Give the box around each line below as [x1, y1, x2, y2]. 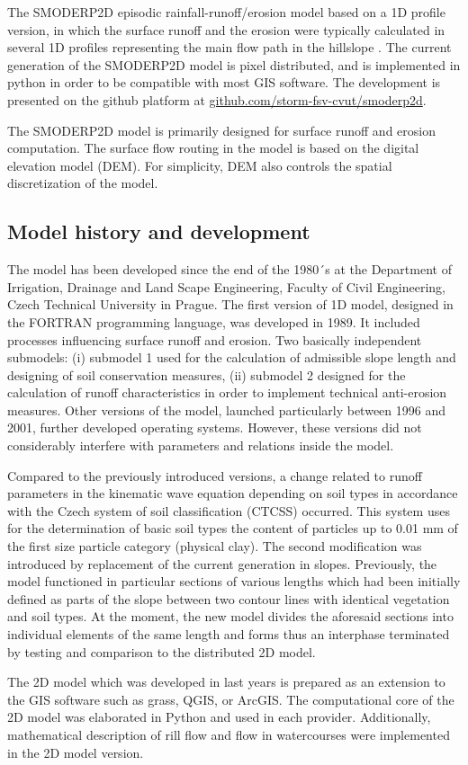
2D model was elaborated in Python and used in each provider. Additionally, [7, 707, 431, 726]
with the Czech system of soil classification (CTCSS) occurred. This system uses [7, 501, 450, 520]
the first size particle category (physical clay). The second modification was [7, 537, 422, 556]
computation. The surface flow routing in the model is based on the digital [7, 138, 419, 157]
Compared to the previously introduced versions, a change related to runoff [7, 466, 422, 485]
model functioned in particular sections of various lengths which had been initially [7, 572, 461, 591]
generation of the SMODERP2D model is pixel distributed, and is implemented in [7, 55, 461, 74]
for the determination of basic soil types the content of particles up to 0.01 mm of [7, 519, 458, 538]
